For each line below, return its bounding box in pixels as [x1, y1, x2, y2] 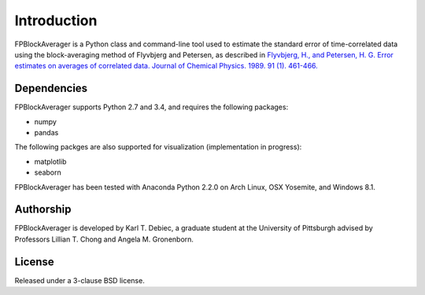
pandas [34, 128, 59, 138]
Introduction [14, 12, 98, 29]
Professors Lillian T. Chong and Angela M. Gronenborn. [14, 234, 194, 244]
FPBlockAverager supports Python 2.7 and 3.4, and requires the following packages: [14, 102, 289, 112]
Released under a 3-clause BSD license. [14, 275, 145, 285]
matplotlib [34, 157, 67, 166]
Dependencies [14, 82, 88, 95]
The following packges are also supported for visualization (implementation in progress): [14, 142, 302, 152]
